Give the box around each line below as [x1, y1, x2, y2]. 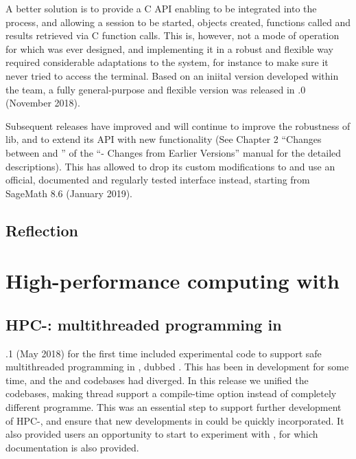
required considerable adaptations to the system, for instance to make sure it [5, 55, 329, 69]
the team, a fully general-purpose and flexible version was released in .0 [5, 82, 306, 96]
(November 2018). [5, 96, 80, 110]
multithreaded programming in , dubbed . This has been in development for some [5, 359, 349, 374]
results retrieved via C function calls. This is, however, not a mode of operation [5, 28, 340, 43]
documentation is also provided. [5, 440, 139, 454]
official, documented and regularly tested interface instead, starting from [5, 172, 310, 187]
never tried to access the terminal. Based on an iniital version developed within [5, 68, 339, 82]
